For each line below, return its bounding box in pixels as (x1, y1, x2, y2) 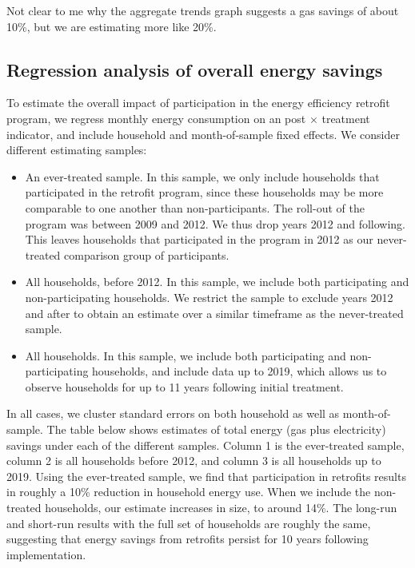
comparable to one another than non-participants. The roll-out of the (25, 199, 365, 216)
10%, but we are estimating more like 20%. (6, 18, 217, 34)
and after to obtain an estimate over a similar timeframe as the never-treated (25, 304, 404, 321)
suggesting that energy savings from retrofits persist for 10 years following (6, 530, 369, 547)
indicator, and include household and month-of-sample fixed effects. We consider (6, 125, 400, 142)
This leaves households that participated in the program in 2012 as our (25, 231, 373, 248)
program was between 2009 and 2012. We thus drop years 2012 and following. (25, 215, 406, 232)
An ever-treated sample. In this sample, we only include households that (25, 168, 380, 185)
